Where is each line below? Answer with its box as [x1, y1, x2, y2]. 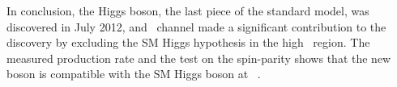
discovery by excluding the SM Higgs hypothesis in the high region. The [6, 34, 370, 51]
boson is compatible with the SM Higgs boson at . [6, 65, 261, 82]
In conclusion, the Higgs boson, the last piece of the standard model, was [6, 2, 369, 19]
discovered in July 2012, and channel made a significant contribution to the [6, 18, 386, 35]
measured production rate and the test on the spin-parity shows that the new [6, 49, 391, 66]
